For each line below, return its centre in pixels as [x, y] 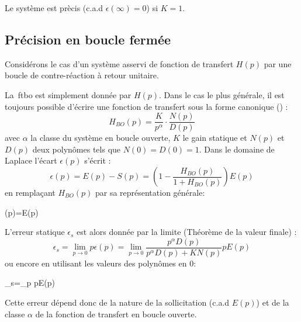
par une [278, 63]
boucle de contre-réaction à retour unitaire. [82, 75]
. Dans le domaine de [237, 149]
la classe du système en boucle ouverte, [101, 138]
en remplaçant [30, 193]
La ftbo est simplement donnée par [68, 94]
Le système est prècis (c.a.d [54, 8]
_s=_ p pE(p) [30, 283]
